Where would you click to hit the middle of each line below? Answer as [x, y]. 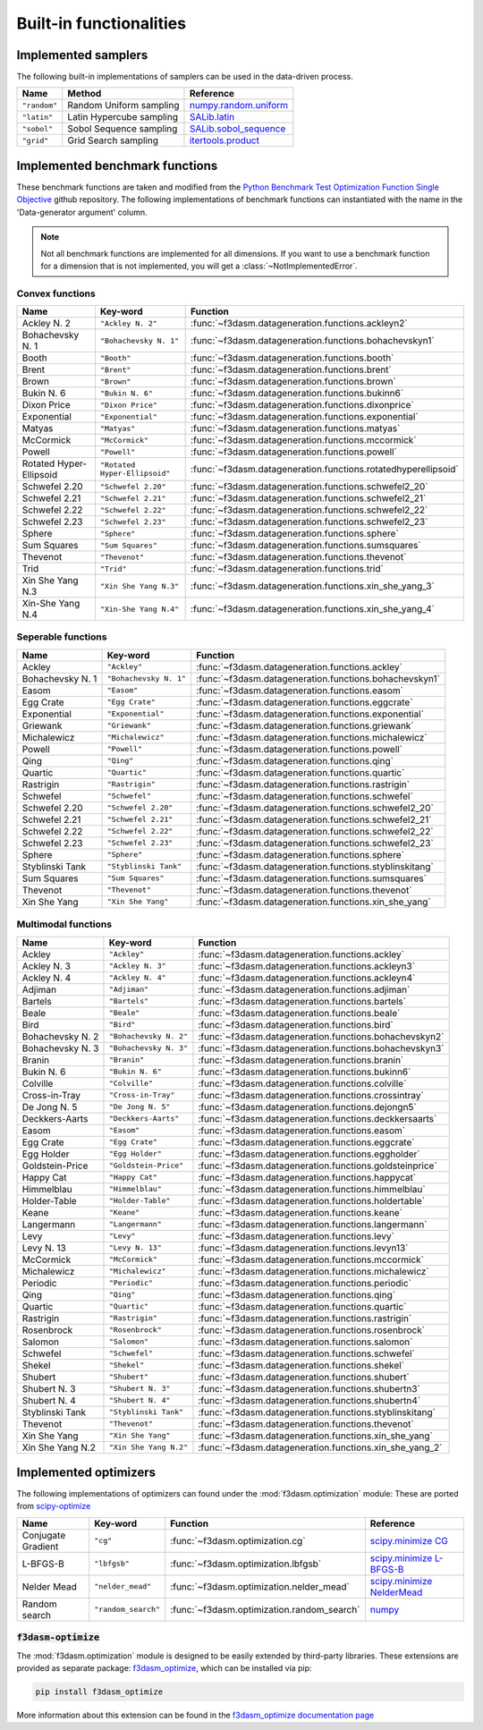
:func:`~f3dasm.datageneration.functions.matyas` [296, 428]
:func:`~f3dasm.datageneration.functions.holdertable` [311, 1200]
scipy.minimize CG [409, 1540]
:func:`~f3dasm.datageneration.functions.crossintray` [311, 1095]
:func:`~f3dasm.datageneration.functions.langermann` [313, 1224]
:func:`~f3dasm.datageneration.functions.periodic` [305, 1283]
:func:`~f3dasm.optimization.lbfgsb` [246, 1564]
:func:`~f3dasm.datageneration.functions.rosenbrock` [311, 1330]
